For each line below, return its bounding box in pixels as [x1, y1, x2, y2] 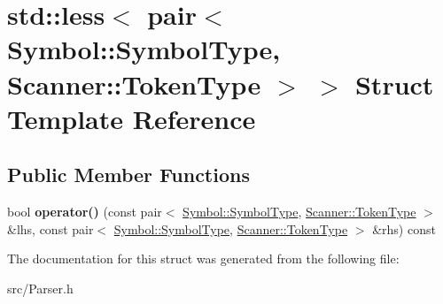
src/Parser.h [7, 278, 74, 297]
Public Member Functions [7, 161, 250, 188]
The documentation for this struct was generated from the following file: [7, 249, 400, 268]
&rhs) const [372, 219, 436, 238]
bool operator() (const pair [7, 202, 162, 221]
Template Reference [7, 100, 256, 136]
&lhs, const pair [7, 219, 94, 238]
